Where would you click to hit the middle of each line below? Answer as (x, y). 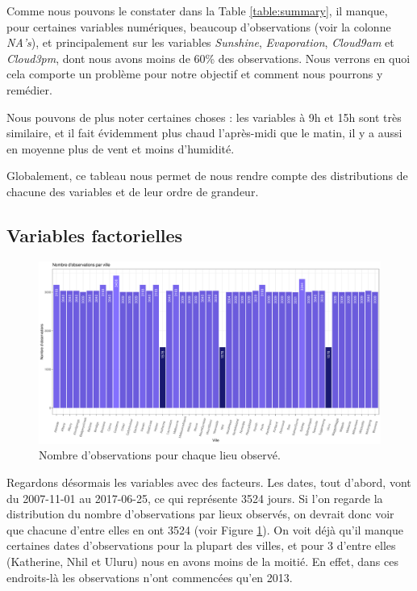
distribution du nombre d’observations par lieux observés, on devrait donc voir (200, 514)
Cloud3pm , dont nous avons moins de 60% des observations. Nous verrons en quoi (208, 58)
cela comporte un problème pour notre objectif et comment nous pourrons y (195, 74)
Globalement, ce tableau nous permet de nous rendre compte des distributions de (207, 176)
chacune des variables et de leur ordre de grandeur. (133, 191)
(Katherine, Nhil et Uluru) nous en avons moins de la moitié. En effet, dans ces (202, 561)
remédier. (29, 89)
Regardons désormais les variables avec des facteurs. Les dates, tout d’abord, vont (209, 482)
